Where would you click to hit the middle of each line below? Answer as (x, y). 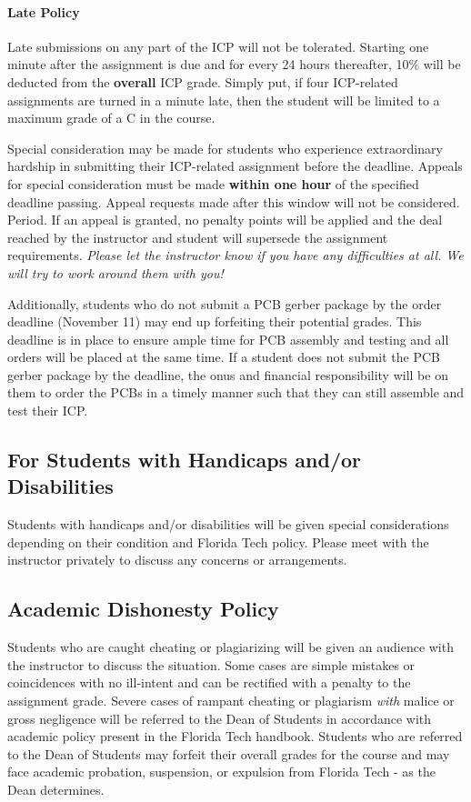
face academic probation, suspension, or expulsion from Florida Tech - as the (221, 772)
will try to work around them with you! (115, 272)
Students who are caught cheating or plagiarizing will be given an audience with (230, 647)
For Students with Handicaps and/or (185, 460)
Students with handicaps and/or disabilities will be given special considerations (228, 524)
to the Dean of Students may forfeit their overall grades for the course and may (229, 753)
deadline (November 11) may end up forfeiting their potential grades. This (215, 321)
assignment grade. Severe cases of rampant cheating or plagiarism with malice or (231, 701)
